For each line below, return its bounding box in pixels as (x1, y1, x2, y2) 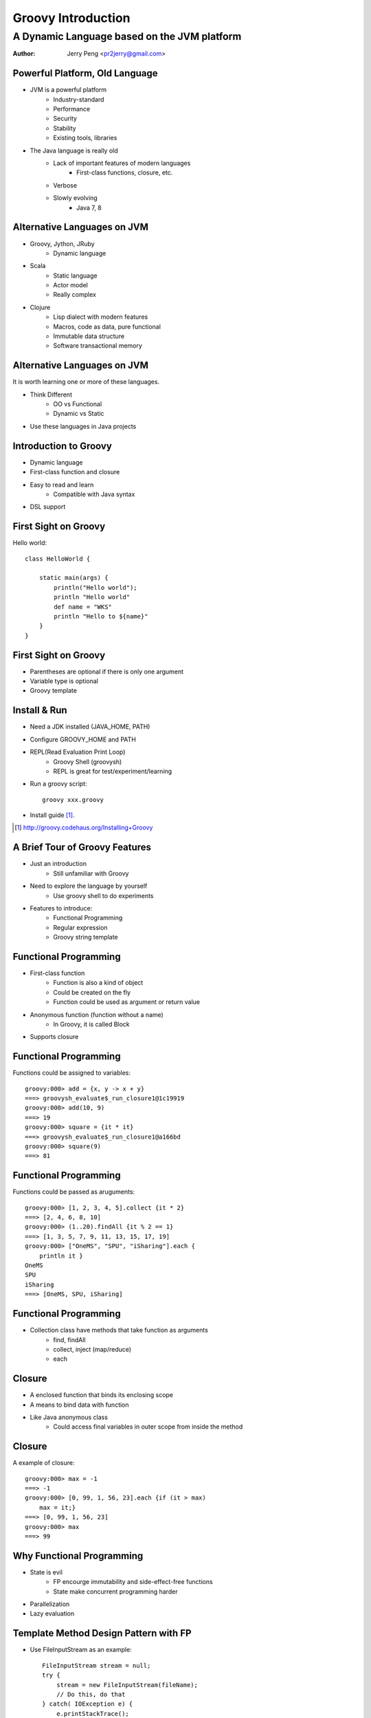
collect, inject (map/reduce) (53, 1345, 132, 1353)
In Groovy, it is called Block (53, 1020, 130, 1028)
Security (53, 114, 77, 123)
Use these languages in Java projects (30, 422, 137, 430)
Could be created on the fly (53, 988, 131, 996)
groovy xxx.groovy (42, 796, 104, 803)
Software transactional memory (53, 342, 142, 350)
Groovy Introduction (12, 10, 131, 25)
